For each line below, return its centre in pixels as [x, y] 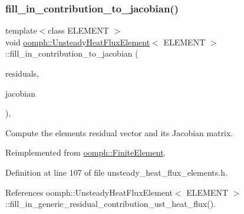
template [21, 30]
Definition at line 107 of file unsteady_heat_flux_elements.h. [116, 172]
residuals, [22, 73]
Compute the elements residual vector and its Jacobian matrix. [119, 132]
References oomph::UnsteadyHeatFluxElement [89, 192]
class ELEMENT [78, 30]
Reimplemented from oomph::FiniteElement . [86, 152]
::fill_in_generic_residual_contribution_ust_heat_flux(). [111, 204]
